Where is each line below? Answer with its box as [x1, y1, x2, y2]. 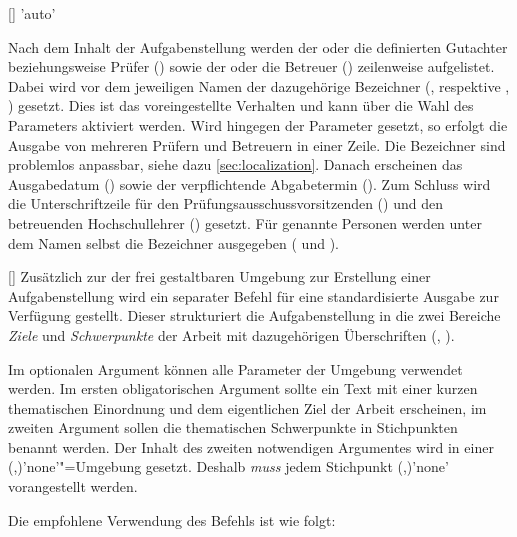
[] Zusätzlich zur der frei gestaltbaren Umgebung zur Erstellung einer [8, 266, 431, 287]
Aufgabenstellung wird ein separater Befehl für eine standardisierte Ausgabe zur [8, 285, 499, 306]
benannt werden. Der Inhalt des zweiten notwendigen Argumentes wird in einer [8, 436, 494, 457]
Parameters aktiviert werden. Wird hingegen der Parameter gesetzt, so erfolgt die [8, 114, 508, 135]
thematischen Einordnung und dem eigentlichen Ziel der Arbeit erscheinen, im [8, 397, 487, 418]
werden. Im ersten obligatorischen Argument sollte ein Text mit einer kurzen [8, 378, 478, 399]
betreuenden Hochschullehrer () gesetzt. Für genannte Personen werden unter [8, 212, 482, 233]
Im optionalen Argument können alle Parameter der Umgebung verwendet [8, 358, 463, 379]
